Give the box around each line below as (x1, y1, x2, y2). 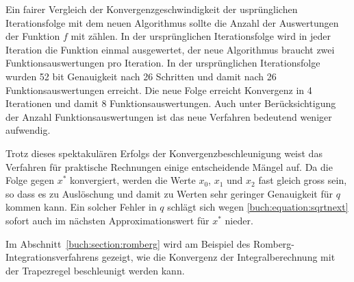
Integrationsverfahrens (5, 250, 99, 264)
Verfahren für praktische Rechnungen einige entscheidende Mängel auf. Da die (5, 159, 333, 174)
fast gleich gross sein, (258, 173, 347, 187)
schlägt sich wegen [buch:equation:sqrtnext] (167, 200, 349, 214)
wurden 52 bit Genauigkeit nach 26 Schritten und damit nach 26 (5, 69, 277, 83)
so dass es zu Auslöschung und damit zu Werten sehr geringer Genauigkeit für (5, 186, 333, 200)
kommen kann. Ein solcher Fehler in (5, 200, 157, 214)
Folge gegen (5, 173, 54, 187)
